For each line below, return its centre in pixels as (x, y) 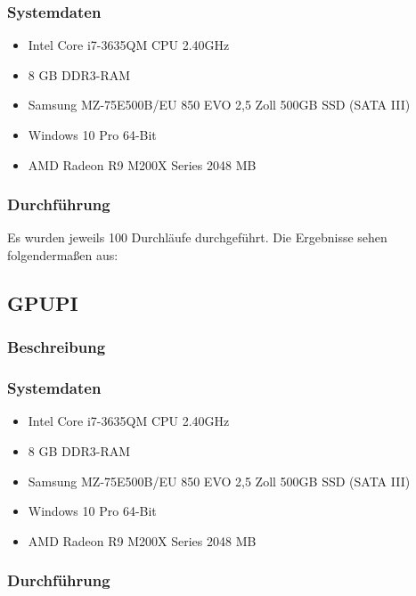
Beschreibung (57, 347)
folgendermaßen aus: (63, 255)
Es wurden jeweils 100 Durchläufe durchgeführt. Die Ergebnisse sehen (197, 237)
